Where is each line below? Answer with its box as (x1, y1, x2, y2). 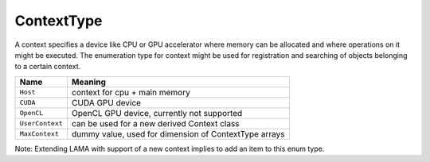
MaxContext (19, 129, 60, 138)
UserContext (19, 119, 63, 128)
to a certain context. (14, 62, 81, 71)
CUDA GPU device (72, 97, 142, 108)
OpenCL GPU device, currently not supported (72, 107, 243, 118)
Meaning (72, 76, 107, 87)
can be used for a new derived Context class (72, 118, 240, 129)
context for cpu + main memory (72, 87, 190, 98)
